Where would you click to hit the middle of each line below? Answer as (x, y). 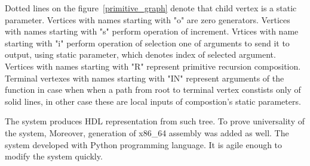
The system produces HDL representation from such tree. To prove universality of (155, 121)
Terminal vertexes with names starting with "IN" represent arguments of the (145, 78)
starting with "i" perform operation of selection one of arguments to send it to (147, 43)
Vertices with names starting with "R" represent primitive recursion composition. (153, 66)
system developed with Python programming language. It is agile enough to (144, 144)
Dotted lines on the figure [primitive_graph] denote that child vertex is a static (151, 8)
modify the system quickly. (54, 156)
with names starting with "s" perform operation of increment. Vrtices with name (152, 31)
